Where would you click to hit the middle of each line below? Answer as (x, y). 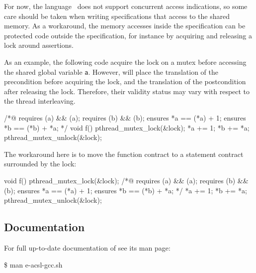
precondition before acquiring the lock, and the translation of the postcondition (125, 81)
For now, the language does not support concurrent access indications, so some (126, 6)
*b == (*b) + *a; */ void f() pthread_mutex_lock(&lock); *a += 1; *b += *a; (127, 127)
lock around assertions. (39, 45)
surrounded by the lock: (40, 164)
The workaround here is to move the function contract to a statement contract (124, 154)
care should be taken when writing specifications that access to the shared (117, 16)
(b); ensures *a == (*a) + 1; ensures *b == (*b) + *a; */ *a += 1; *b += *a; (126, 190)
